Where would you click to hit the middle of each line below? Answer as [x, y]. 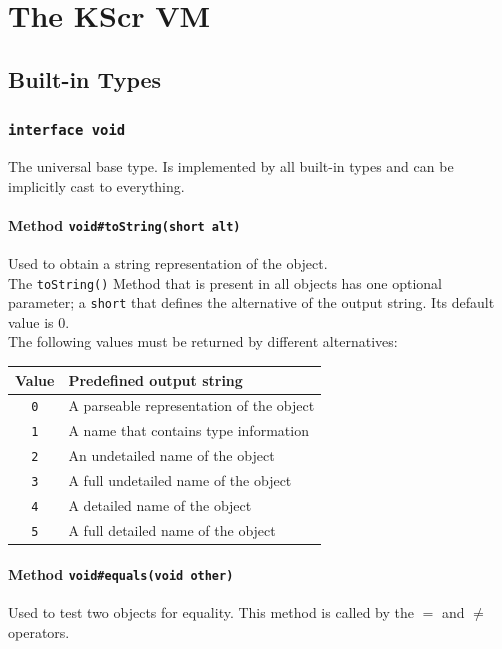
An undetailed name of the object [171, 455]
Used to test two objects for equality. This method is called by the [211, 611]
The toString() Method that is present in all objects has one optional [225, 282]
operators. [39, 631]
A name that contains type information [188, 430]
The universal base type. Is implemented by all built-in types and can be [231, 165]
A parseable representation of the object [191, 405]
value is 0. [39, 321]
